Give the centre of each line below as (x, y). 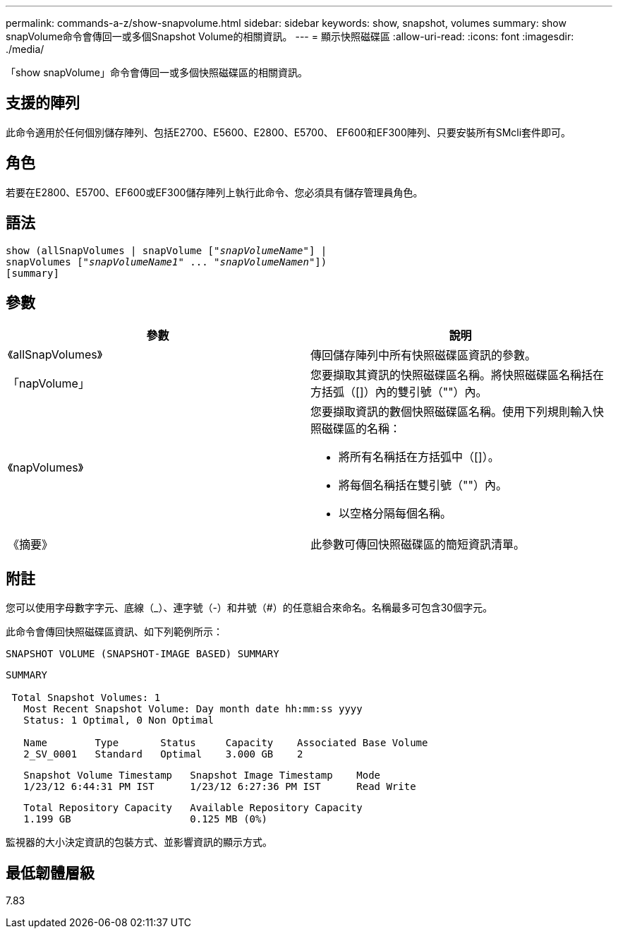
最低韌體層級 (50, 873)
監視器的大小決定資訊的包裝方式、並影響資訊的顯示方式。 (139, 842)
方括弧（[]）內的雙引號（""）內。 (399, 392)
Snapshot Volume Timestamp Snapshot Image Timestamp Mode (202, 776)
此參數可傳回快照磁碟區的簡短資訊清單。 (418, 545)
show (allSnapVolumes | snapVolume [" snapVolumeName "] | (166, 250)
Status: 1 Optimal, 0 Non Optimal (119, 720)
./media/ (25, 49)
